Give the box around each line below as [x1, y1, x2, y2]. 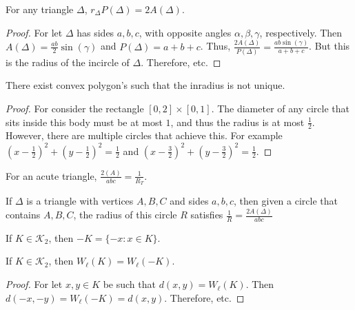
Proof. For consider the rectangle [6, 101, 144, 116]
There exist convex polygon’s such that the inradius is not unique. [6, 78, 285, 92]
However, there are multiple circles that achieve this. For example [6, 128, 283, 143]
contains [6, 207, 41, 222]
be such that [103, 277, 156, 291]
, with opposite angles [139, 25, 232, 39]
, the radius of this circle [73, 207, 177, 222]
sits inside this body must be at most [6, 114, 163, 129]
